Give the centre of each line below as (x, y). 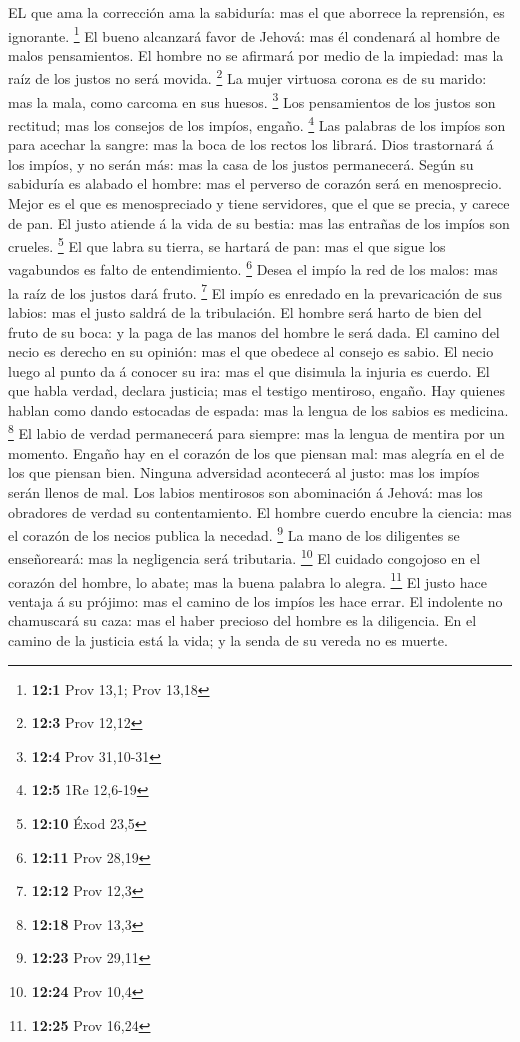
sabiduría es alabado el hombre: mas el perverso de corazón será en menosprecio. (255, 183)
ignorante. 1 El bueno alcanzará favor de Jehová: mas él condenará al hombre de (254, 34)
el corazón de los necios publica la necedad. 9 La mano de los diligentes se (234, 533)
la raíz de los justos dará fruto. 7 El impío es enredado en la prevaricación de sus (255, 291)
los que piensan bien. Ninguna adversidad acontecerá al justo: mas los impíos (244, 472)
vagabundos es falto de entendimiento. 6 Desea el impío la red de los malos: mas (253, 268)
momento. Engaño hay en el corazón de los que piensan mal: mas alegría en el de (256, 452)
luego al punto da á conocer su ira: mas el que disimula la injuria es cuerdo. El (249, 370)
